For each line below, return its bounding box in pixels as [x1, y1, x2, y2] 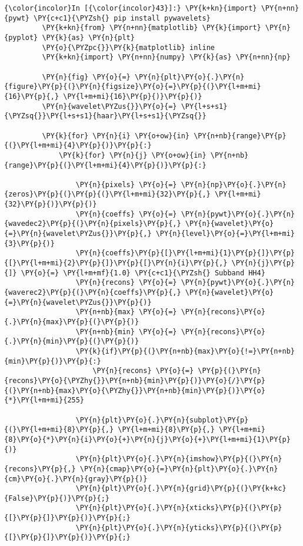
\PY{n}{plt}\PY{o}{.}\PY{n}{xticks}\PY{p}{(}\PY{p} [75, 504, 282, 512]
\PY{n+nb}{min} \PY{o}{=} [75, 327, 177, 336]
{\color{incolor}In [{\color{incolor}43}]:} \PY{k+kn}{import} [4, 4, 257, 12]
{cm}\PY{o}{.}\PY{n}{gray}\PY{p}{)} [4, 474, 148, 483]
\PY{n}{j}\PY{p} [231, 259, 295, 268]
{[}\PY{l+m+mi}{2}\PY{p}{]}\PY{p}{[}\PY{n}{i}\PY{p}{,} [4, 259, 228, 268]
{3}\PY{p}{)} [4, 239, 55, 248]
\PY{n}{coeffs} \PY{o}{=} [75, 209, 177, 218]
